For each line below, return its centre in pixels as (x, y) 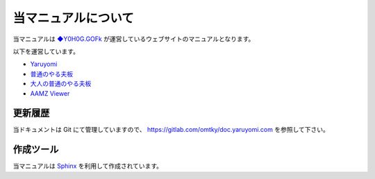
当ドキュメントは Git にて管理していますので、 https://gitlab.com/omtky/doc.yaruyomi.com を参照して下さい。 (171, 130)
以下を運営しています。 (46, 51)
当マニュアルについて (74, 18)
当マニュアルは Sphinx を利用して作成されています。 (88, 166)
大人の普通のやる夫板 (61, 84)
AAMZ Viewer (50, 93)
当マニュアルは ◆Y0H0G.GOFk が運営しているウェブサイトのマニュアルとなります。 (134, 39)
